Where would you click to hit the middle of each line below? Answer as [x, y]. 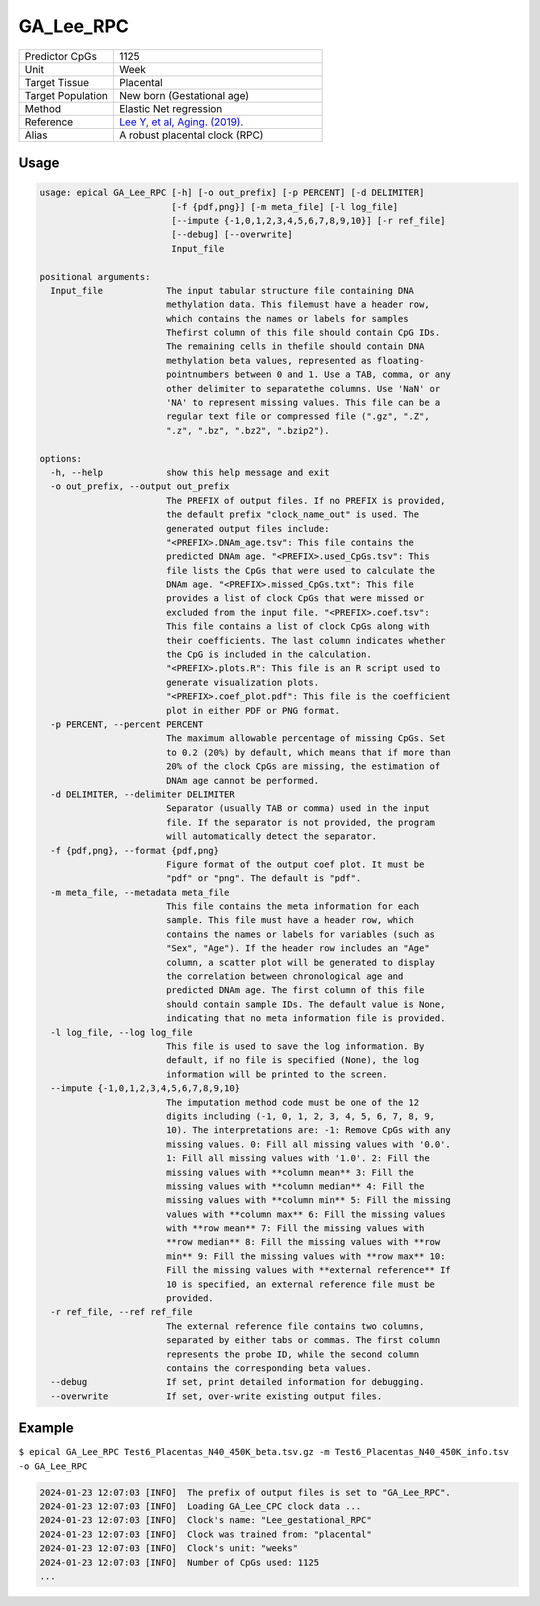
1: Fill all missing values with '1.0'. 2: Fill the [297, 1158]
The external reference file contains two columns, [295, 1326]
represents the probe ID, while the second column [292, 1354]
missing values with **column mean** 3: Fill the [290, 1172]
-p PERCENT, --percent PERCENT [127, 724]
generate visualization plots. [242, 682]
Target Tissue [57, 82]
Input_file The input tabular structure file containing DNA [232, 290]
